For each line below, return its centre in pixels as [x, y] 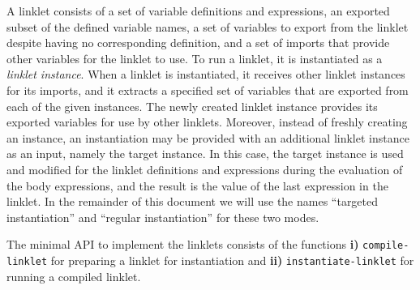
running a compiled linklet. [74, 276]
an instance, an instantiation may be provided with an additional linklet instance [208, 137]
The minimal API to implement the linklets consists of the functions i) [183, 244]
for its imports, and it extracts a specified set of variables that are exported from [208, 90]
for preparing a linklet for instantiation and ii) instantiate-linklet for [232, 260]
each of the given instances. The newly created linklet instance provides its [192, 106]
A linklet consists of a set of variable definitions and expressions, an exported [198, 11]
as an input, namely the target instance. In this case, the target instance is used [205, 154]
